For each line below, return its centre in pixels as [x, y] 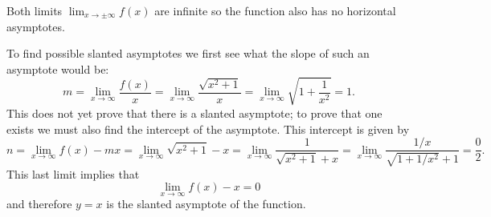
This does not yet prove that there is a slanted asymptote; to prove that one [194, 113]
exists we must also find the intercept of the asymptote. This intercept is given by [208, 129]
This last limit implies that [73, 173]
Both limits [35, 10]
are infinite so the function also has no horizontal [275, 10]
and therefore [39, 204]
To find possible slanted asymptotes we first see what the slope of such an [188, 53]
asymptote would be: [58, 68]
